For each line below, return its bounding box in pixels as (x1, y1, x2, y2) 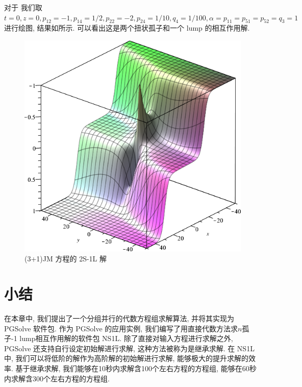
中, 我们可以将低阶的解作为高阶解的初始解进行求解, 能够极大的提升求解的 (4, 353, 249, 364)
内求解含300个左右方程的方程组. (4, 373, 110, 383)
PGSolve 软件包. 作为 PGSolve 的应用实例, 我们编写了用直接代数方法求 (4, 323, 238, 333)
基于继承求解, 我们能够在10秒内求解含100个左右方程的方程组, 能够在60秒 (15, 362, 257, 373)
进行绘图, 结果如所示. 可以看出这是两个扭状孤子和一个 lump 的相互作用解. (4, 22, 250, 33)
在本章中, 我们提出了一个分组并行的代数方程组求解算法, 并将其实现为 (4, 312, 235, 323)
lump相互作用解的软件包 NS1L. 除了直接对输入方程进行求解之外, (19, 333, 233, 344)
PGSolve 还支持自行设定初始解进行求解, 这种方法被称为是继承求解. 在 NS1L (4, 343, 255, 353)
